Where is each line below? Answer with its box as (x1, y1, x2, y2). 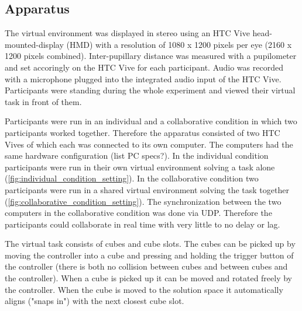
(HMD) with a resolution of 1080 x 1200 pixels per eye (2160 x (66, 38, 292, 50)
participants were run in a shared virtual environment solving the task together (5, 183, 289, 195)
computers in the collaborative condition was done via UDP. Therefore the (5, 207, 272, 219)
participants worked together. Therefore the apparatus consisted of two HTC (5, 126, 280, 138)
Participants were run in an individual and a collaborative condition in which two (5, 115, 297, 127)
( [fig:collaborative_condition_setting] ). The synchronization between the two (5, 195, 282, 207)
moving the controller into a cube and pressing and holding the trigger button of (5, 249, 294, 261)
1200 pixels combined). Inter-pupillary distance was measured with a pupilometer (5, 50, 297, 62)
